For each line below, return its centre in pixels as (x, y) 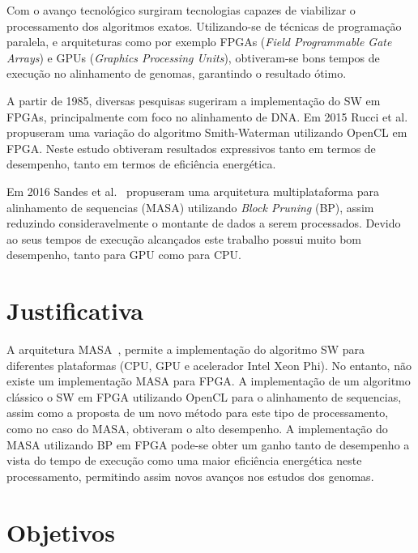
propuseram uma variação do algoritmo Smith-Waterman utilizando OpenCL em (207, 132)
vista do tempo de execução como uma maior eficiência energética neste (184, 460)
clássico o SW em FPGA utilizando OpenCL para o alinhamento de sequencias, (204, 396)
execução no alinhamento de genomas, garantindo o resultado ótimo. (177, 73)
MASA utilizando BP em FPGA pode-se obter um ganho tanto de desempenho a (208, 444)
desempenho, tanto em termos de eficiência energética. (141, 164)
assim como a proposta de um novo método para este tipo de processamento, (198, 413)
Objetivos (61, 532)
